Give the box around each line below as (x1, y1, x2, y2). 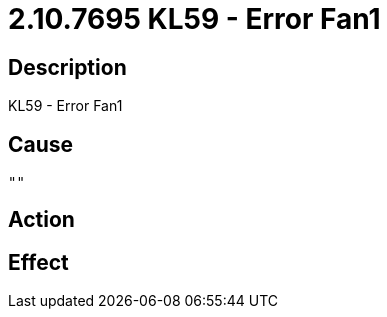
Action (8, 207, 75, 233)
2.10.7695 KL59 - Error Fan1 (8, 2, 381, 36)
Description (8, 54, 127, 80)
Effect (8, 249, 69, 275)
